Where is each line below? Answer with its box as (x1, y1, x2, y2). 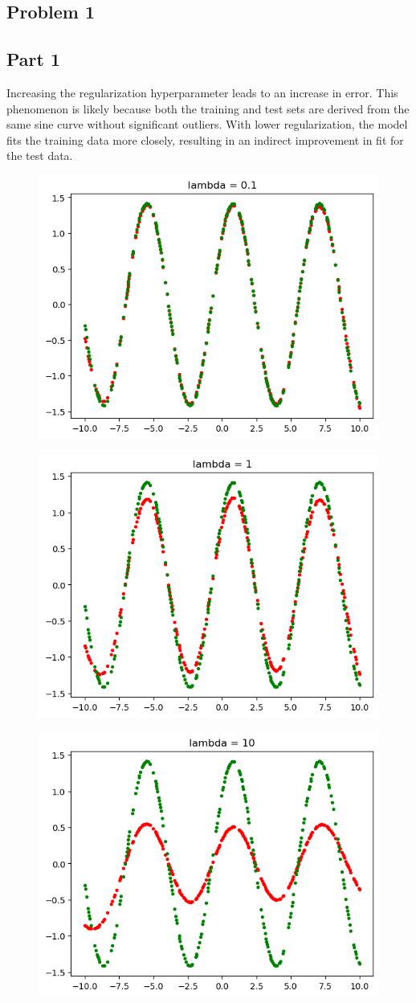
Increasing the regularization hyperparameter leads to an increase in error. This (6, 84, 398, 100)
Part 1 (6, 47, 61, 72)
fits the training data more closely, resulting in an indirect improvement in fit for (6, 131, 404, 148)
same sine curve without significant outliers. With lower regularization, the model (6, 116, 408, 133)
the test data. (6, 147, 73, 164)
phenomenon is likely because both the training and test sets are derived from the (6, 100, 410, 117)
